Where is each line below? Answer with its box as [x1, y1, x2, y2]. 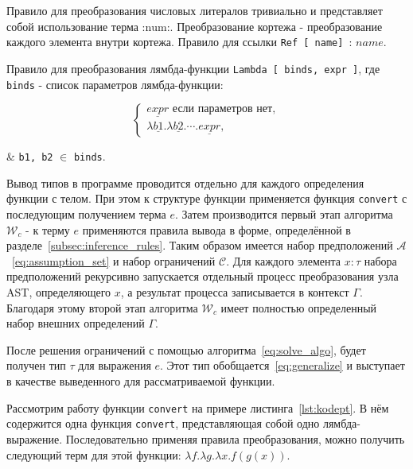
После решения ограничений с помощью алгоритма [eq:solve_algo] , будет [6, 341, 366, 358]
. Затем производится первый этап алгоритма [175, 206, 393, 223]
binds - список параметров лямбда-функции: [6, 76, 224, 92]
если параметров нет [172, 103, 273, 114]
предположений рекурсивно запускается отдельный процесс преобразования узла [6, 268, 399, 285]
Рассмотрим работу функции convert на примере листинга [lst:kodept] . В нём [6, 399, 389, 416]
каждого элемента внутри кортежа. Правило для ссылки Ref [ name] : [6, 33, 353, 50]
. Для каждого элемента [226, 252, 341, 269]
